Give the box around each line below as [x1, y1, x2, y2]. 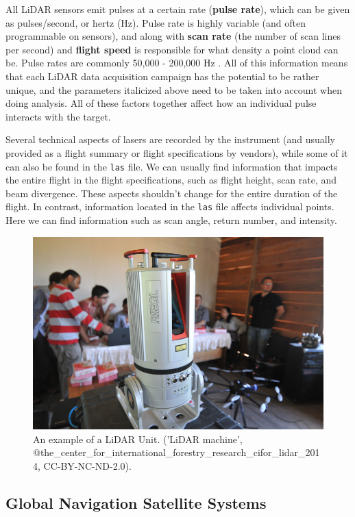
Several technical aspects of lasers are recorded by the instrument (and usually [5, 132, 335, 147]
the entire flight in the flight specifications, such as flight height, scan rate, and [5, 173, 337, 187]
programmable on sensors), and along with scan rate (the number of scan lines [5, 29, 341, 43]
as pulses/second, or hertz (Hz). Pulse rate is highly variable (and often [5, 15, 306, 29]
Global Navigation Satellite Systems [5, 492, 267, 513]
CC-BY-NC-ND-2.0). [43, 458, 132, 472]
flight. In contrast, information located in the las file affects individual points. [5, 199, 334, 214]
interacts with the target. [5, 109, 111, 123]
